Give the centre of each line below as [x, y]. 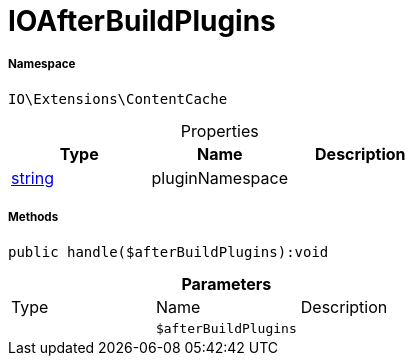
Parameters [226, 283]
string [32, 177]
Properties [219, 130]
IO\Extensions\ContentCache [118, 98]
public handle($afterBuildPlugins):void [168, 251]
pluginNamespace [220, 177]
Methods [33, 217]
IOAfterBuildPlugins [142, 21]
